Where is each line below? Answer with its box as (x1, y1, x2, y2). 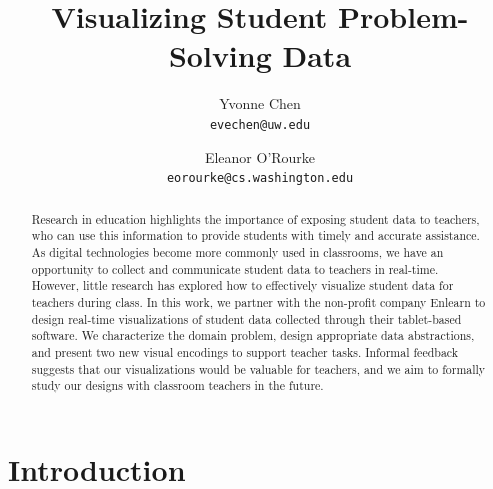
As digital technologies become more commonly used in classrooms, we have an (31, 243, 444, 260)
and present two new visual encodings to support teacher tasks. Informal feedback (31, 343, 459, 360)
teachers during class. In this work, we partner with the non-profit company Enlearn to (31, 293, 486, 310)
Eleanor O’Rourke (204, 146, 316, 167)
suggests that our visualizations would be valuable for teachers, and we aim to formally (31, 360, 486, 377)
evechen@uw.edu (209, 117, 311, 132)
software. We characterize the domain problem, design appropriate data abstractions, (31, 327, 475, 344)
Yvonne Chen (219, 93, 301, 114)
